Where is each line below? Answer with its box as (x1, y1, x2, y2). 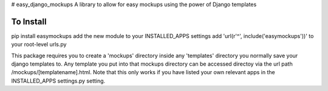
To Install (11, 16, 47, 27)
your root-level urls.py (11, 41, 67, 48)
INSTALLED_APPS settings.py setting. (11, 77, 106, 84)
